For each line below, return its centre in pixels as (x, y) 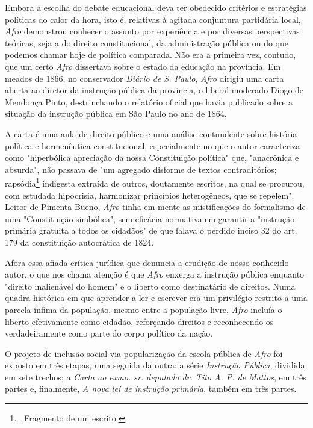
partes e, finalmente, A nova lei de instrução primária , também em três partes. (151, 389)
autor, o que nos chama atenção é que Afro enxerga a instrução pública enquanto (155, 274)
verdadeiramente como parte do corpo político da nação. (109, 333)
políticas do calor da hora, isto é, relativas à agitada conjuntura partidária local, (153, 19)
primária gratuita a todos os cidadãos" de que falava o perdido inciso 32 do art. (151, 230)
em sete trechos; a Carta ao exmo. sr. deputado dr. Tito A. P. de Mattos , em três (156, 377)
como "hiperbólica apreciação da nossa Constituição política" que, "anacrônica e (152, 157)
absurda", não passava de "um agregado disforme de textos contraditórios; (141, 169)
